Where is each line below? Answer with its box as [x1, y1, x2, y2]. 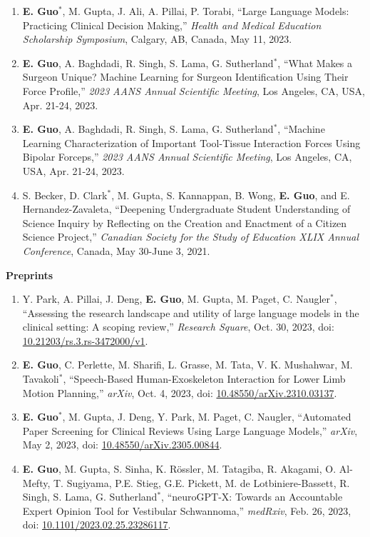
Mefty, [22, 475, 51, 490]
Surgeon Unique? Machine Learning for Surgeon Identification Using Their [22, 69, 349, 84]
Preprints [6, 267, 53, 282]
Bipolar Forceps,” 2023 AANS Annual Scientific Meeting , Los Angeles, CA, [22, 149, 352, 164]
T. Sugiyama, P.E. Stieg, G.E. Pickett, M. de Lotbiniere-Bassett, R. [53, 475, 350, 490]
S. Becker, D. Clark [22, 187, 108, 202]
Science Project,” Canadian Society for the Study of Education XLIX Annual [22, 229, 359, 244]
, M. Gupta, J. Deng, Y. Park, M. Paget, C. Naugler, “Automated [62, 409, 351, 424]
